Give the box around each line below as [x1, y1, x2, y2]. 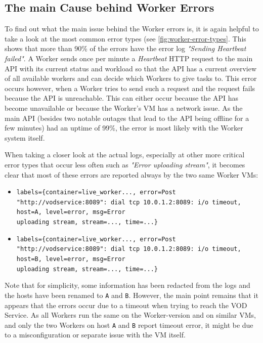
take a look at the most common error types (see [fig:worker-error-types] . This [5, 33, 246, 44]
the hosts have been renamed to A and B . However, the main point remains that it [5, 289, 258, 300]
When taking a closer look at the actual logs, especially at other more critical [5, 149, 245, 160]
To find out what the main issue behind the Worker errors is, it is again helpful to [5, 23, 259, 34]
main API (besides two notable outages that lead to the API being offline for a [5, 112, 249, 123]
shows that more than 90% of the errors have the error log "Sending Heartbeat [5, 43, 246, 54]
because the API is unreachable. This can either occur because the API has [5, 93, 239, 103]
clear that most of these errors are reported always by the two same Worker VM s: [5, 169, 258, 180]
